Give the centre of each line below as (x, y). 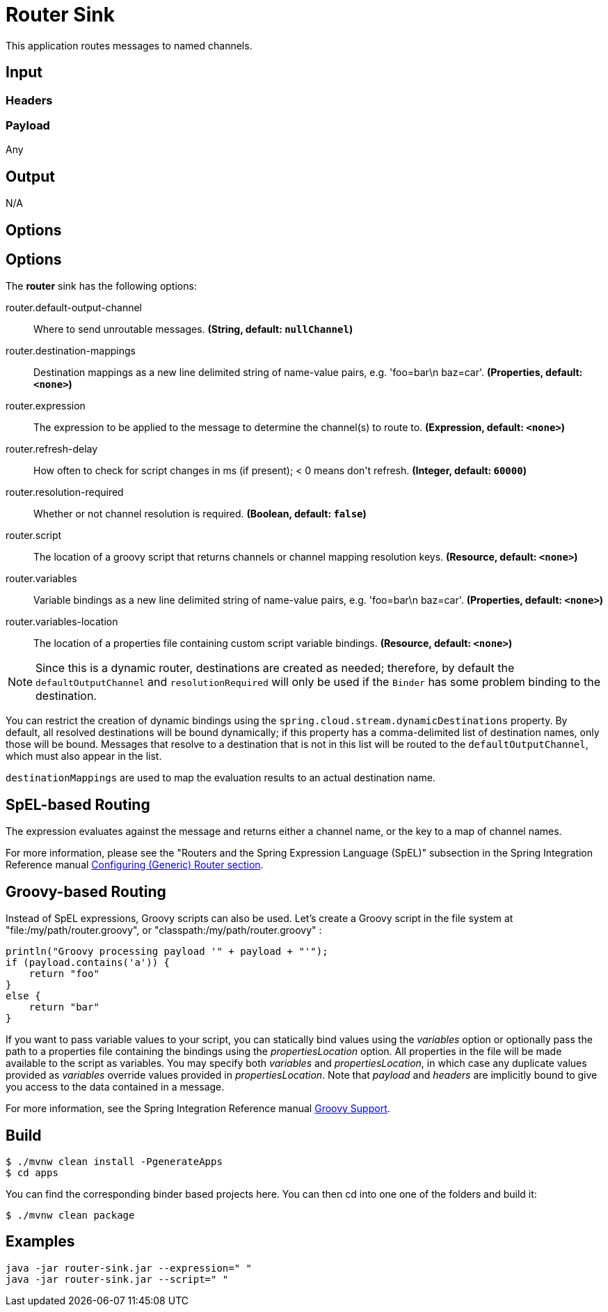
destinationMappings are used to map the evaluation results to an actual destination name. (221, 778)
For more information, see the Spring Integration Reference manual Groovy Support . (198, 1109)
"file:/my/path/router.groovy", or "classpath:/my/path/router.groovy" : (164, 930)
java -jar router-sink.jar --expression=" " (129, 1268)
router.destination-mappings (71, 351)
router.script (34, 536)
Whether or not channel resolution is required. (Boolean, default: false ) (200, 514)
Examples (40, 1242)
